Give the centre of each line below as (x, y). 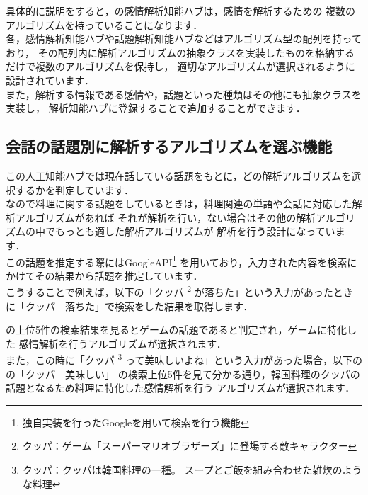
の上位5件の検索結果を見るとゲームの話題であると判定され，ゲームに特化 (177, 330)
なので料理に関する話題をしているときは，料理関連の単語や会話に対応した (179, 204)
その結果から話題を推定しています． (119, 275)
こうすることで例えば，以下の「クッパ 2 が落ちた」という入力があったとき (179, 291)
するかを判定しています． (75, 189)
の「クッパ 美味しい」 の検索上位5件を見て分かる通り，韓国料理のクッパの (183, 374)
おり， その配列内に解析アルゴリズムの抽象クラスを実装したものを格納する (180, 52)
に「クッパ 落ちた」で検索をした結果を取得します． (130, 306)
